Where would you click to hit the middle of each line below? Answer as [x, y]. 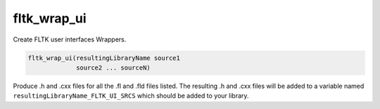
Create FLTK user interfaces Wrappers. [70, 39]
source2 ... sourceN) [113, 68]
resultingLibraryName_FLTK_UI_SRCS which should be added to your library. [131, 96]
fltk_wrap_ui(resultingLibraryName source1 [104, 58]
